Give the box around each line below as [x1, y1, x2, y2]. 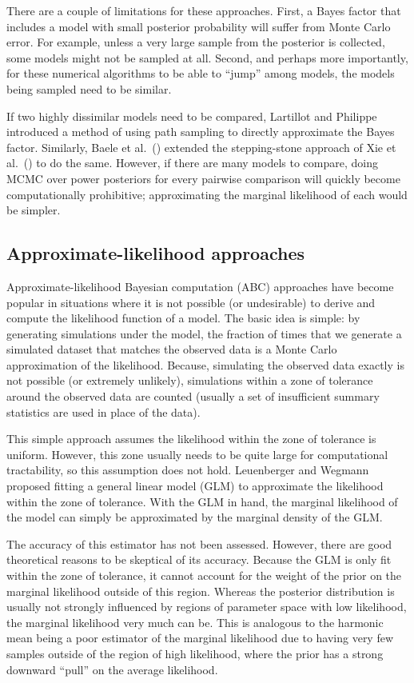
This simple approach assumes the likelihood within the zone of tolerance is [6, 430, 376, 447]
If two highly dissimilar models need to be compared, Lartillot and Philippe [6, 107, 377, 124]
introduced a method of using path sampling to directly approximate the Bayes [6, 123, 395, 140]
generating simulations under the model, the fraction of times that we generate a [6, 325, 402, 341]
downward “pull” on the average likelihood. [6, 661, 218, 677]
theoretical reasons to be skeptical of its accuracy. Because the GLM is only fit [6, 551, 392, 568]
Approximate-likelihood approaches [6, 241, 305, 266]
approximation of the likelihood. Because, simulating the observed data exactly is [6, 356, 404, 373]
